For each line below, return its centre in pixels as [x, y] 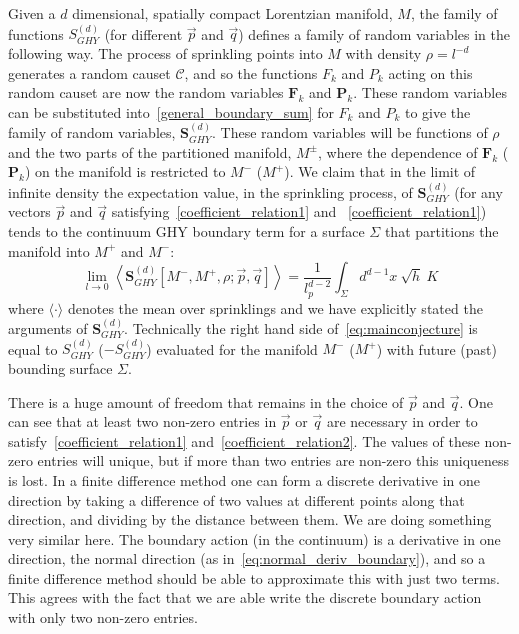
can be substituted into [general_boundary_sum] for [171, 111]
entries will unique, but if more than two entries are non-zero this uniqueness [273, 460]
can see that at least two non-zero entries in [142, 421]
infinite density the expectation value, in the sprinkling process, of [210, 191]
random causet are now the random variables [146, 92]
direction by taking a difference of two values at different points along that [236, 499]
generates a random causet [89, 72]
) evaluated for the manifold [232, 348]
